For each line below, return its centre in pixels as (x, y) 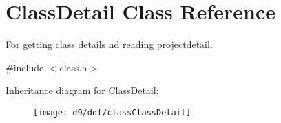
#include (25, 67)
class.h (73, 67)
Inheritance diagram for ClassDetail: (82, 90)
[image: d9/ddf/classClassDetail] (112, 112)
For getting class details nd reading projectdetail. (109, 44)
